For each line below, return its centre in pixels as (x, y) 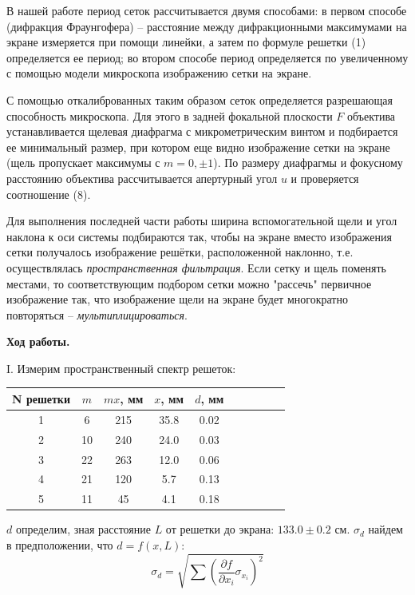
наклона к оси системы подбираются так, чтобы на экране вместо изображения (199, 236)
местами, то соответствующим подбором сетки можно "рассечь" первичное (189, 283)
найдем (385, 529)
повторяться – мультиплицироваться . (97, 314)
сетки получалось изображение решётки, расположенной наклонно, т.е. (180, 252)
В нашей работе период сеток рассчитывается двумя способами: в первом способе (207, 10)
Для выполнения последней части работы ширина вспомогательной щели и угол (202, 221)
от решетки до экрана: (220, 529)
